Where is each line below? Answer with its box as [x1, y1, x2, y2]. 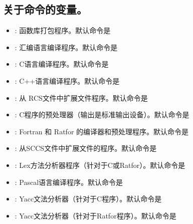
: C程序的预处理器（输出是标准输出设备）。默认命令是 [15, 109, 189, 120]
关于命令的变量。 [3, 2, 87, 17]
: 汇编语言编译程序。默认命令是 [15, 42, 118, 52]
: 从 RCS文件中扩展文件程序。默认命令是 [15, 92, 148, 103]
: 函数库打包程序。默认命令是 [15, 25, 111, 36]
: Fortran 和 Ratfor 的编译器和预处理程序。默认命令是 [15, 126, 189, 136]
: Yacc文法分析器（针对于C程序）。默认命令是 [15, 193, 162, 204]
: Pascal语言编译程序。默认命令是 [15, 176, 123, 187]
